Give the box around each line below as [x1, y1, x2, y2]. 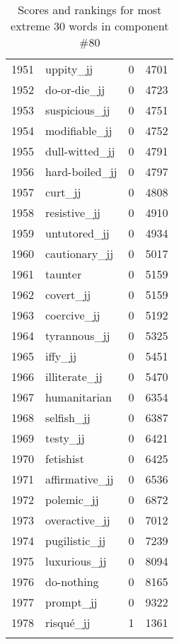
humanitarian [45, 389, 112, 405]
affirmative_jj [45, 471, 114, 487]
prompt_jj [45, 594, 98, 610]
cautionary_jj [45, 245, 114, 262]
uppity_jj [45, 61, 93, 77]
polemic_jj [45, 491, 99, 508]
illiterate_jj [45, 368, 103, 385]
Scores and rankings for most [18, 1, 162, 18]
